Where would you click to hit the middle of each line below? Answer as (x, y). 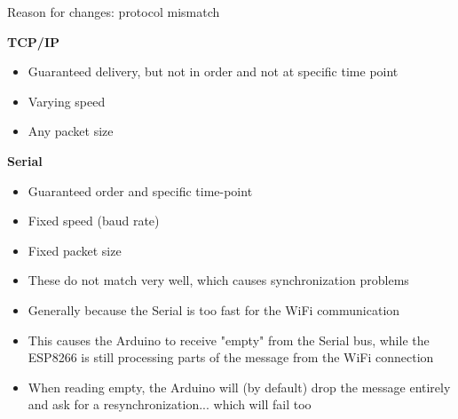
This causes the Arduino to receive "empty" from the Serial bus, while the (229, 340)
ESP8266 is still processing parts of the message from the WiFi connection (231, 357)
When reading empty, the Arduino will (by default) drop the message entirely (239, 387)
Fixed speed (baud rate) (94, 221)
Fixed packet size (75, 250)
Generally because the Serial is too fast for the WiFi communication (214, 309)
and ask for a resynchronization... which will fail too (170, 404)
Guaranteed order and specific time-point (140, 190)
